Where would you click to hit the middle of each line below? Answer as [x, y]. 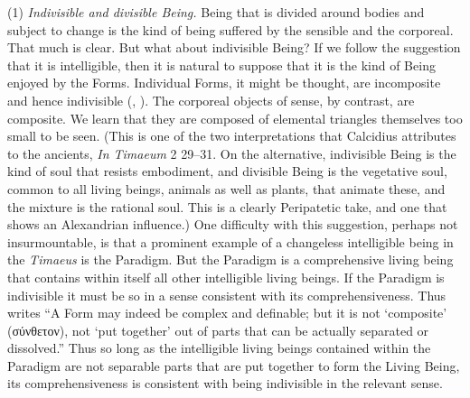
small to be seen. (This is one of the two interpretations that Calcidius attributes [232, 136]
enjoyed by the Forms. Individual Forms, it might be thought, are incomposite [224, 83]
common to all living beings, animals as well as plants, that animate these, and [226, 188]
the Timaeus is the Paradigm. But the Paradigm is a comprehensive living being [230, 259]
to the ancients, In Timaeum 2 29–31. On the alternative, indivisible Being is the [232, 153]
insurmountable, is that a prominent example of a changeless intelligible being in [230, 241]
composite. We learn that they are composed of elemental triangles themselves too [235, 118]
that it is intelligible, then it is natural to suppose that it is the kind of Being [221, 65]
